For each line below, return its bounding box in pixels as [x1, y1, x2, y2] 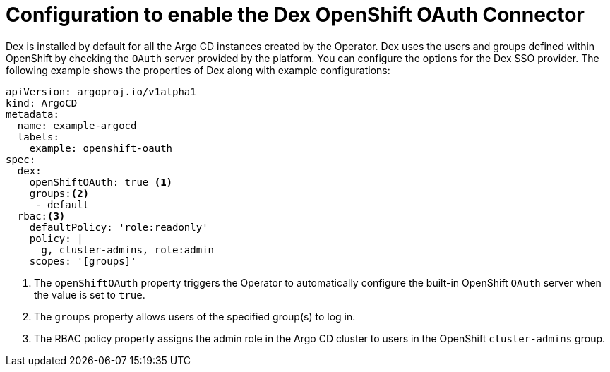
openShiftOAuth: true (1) [29, 176, 173, 188]
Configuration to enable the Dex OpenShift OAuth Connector [6, 3, 585, 27]
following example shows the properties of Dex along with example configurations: [6, 64, 390, 76]
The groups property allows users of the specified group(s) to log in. [34, 310, 356, 323]
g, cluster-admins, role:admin [41, 244, 215, 256]
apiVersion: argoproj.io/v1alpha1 [6, 85, 196, 97]
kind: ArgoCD [6, 97, 78, 109]
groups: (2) [29, 187, 90, 199]
